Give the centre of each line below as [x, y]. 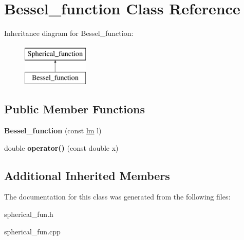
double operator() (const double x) [61, 147]
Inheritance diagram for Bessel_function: [69, 33]
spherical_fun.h [29, 214]
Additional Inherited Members [87, 175]
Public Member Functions [74, 109]
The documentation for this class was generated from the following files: [117, 197]
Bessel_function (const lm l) [53, 131]
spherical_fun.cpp [32, 231]
